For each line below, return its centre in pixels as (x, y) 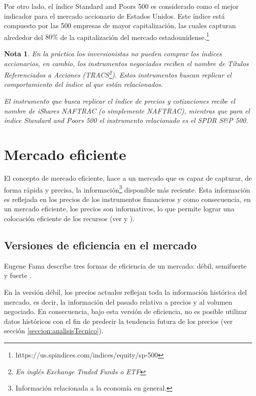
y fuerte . (18, 275)
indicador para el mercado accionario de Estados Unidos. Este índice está (114, 16)
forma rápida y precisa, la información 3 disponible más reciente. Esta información (127, 189)
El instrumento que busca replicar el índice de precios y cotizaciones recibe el (120, 101)
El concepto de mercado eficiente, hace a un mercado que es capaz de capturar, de (128, 178)
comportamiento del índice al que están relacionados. (84, 84)
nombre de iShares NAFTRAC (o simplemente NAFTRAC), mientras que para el (127, 110)
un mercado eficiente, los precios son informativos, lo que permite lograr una (119, 209)
